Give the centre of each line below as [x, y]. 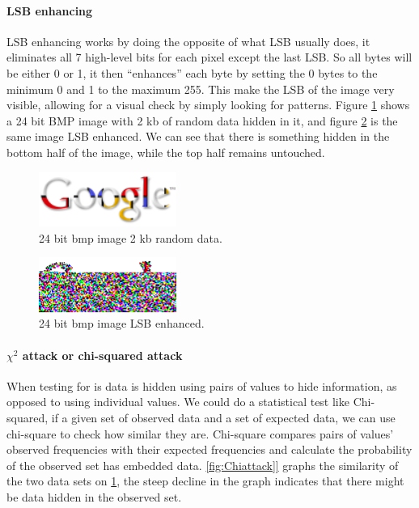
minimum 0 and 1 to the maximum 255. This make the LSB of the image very [201, 89]
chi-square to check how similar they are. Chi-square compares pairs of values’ [200, 433]
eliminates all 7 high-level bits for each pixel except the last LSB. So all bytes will [209, 57]
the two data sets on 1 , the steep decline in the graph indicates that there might [205, 481]
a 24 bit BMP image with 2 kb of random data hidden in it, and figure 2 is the [202, 120]
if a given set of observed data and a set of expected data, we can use [223, 418]
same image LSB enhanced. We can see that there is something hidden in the [198, 136]
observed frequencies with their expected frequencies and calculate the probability [209, 449]
